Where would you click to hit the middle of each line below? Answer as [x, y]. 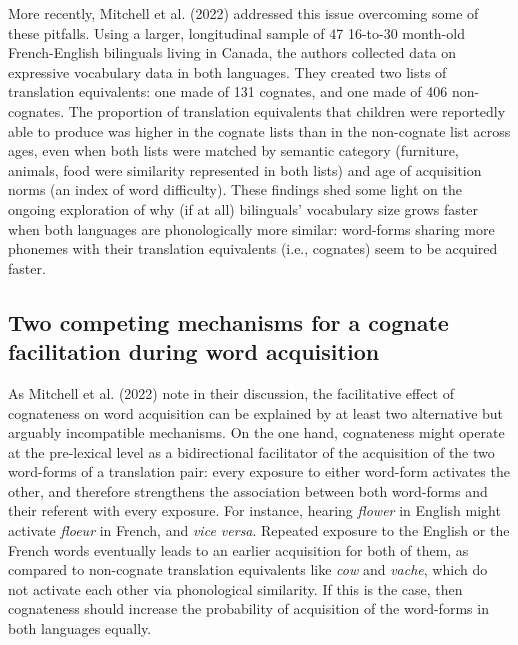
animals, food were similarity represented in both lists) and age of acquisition [245, 169]
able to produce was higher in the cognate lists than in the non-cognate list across [259, 130]
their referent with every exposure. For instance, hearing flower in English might [254, 510]
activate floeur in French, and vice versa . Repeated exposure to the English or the [259, 530]
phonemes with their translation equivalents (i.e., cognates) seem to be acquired [253, 248]
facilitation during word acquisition [194, 351]
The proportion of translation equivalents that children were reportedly [287, 110]
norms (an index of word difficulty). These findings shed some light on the [235, 189]
